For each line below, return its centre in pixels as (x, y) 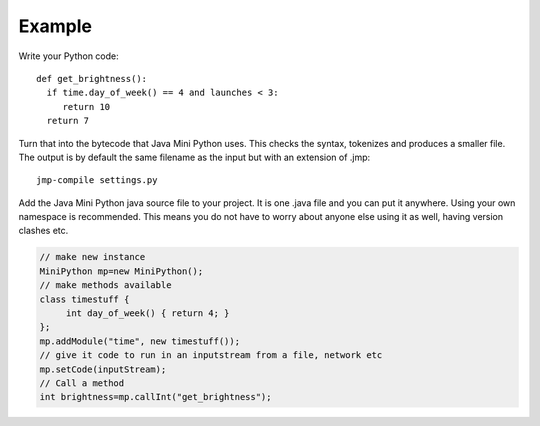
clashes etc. (43, 231)
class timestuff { (84, 299)
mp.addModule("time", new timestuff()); (139, 341)
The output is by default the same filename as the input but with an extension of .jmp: (194, 157)
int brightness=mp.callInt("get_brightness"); (155, 397)
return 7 (68, 121)
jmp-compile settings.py (97, 180)
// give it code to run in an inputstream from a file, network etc (211, 355)
